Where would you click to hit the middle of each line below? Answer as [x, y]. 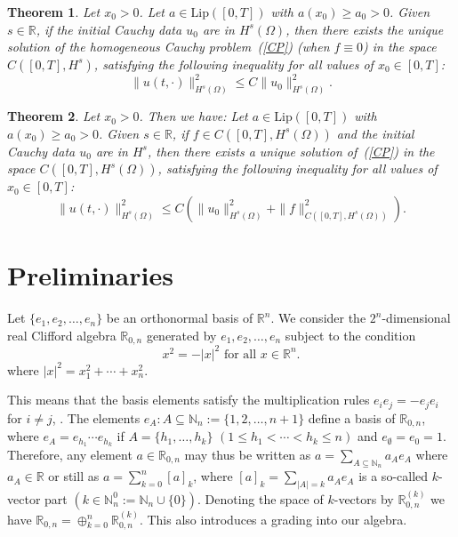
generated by [181, 335]
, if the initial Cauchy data [109, 29]
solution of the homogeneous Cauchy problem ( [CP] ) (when [169, 47]
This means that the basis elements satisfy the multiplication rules [189, 400]
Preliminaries [90, 275]
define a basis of [352, 417]
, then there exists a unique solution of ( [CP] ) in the [291, 151]
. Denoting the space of [260, 498]
